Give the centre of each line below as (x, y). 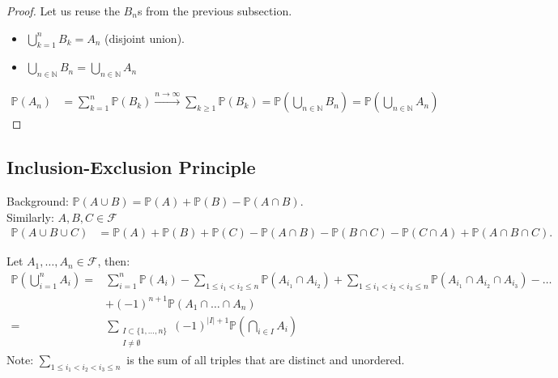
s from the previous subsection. (215, 11)
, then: (114, 261)
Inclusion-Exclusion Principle (131, 167)
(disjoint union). (145, 38)
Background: (38, 201)
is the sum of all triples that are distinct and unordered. (266, 360)
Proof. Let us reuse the (63, 11)
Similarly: (30, 217)
